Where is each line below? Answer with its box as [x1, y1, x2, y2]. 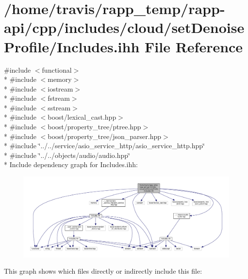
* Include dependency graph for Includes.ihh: [4, 159, 138, 170]
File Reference [145, 36, 243, 56]
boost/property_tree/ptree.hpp [48, 122, 141, 132]
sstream [48, 102, 71, 112]
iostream [48, 83, 73, 93]
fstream [48, 93, 70, 103]
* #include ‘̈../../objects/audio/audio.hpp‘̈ [4, 150, 130, 160]
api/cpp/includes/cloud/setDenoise [4, 17, 245, 37]
